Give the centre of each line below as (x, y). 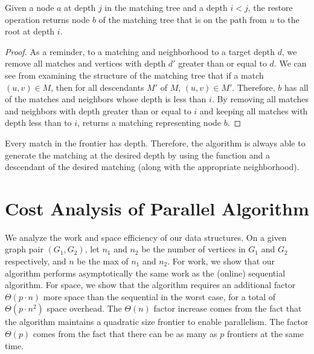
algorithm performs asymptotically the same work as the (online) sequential (145, 273)
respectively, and (36, 261)
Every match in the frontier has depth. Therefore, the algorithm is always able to (155, 143)
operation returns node (47, 19)
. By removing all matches (260, 99)
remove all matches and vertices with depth (85, 63)
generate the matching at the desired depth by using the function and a (137, 155)
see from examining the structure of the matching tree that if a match (134, 75)
